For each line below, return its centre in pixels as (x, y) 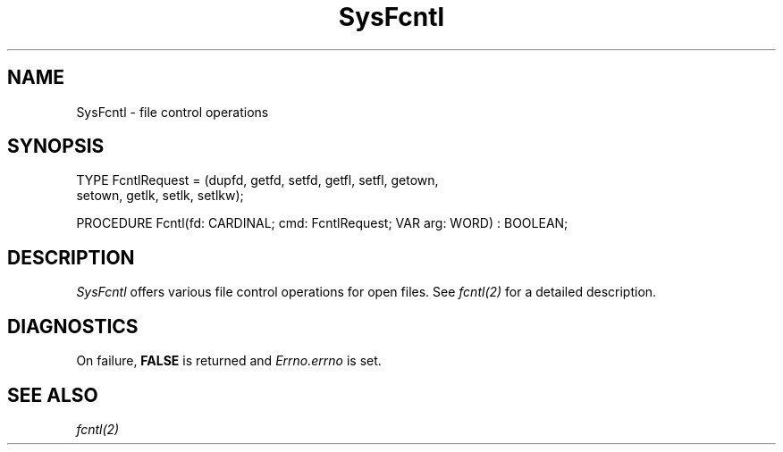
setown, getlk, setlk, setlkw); (160, 196)
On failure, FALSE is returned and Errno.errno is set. (229, 361)
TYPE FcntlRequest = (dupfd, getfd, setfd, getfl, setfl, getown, (257, 180)
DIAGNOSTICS (73, 326)
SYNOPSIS (56, 146)
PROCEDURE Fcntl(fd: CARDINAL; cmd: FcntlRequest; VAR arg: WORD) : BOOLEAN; (322, 223)
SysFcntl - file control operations (173, 112)
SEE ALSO (53, 395)
